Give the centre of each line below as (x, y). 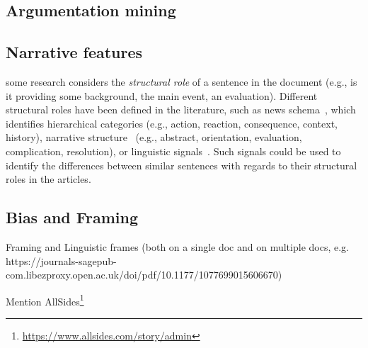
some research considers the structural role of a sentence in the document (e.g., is (182, 81)
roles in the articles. (48, 179)
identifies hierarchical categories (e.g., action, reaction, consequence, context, (172, 123)
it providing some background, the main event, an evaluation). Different (162, 95)
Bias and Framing (72, 217)
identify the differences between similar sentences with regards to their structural (182, 165)
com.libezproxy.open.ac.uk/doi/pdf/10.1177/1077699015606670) (144, 275)
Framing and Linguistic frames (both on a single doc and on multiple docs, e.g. (177, 246)
